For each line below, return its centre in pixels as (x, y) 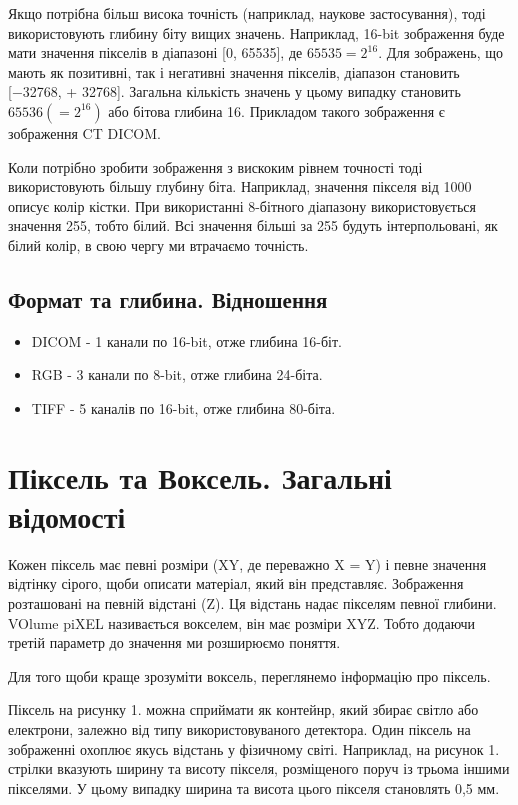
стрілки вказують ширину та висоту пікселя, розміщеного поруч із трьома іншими (259, 768)
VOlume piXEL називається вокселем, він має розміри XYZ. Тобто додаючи (242, 622)
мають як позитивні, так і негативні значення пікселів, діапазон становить (234, 71)
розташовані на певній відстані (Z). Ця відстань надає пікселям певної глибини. (252, 603)
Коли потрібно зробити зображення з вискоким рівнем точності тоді (215, 166)
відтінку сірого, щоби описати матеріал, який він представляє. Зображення (236, 583)
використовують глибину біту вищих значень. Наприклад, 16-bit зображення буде (256, 32)
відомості (67, 515)
